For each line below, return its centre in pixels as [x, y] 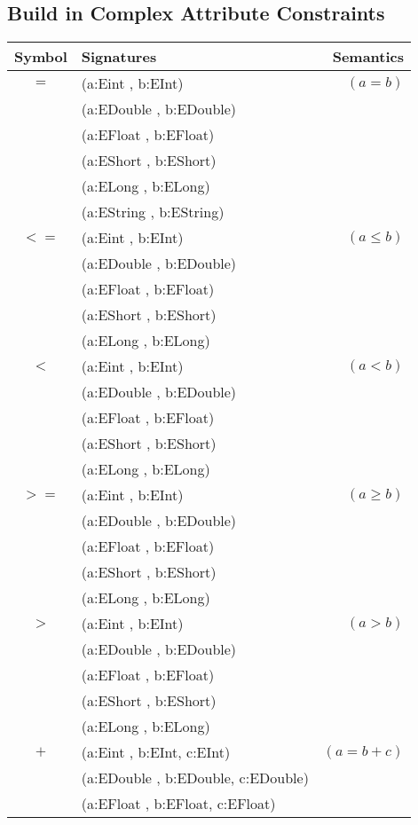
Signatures [119, 57]
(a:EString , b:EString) [153, 212]
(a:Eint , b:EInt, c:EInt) [156, 752]
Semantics [368, 57]
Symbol [41, 57]
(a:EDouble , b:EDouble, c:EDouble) [195, 778]
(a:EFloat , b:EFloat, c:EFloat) [178, 804]
